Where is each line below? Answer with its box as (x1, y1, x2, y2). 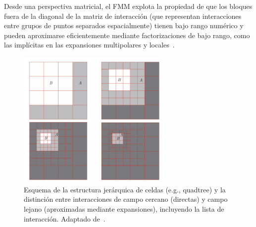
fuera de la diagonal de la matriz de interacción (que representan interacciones (4, 10, 242, 21)
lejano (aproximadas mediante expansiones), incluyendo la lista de (24, 204, 224, 214)
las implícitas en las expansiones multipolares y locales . (4, 40, 175, 50)
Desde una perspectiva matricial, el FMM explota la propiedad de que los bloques (4, 1, 253, 11)
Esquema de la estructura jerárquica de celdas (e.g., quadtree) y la (24, 184, 226, 194)
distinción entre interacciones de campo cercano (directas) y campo (24, 194, 228, 204)
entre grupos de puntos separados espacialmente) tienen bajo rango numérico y (4, 20, 244, 31)
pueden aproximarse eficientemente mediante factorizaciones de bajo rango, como (4, 30, 250, 40)
